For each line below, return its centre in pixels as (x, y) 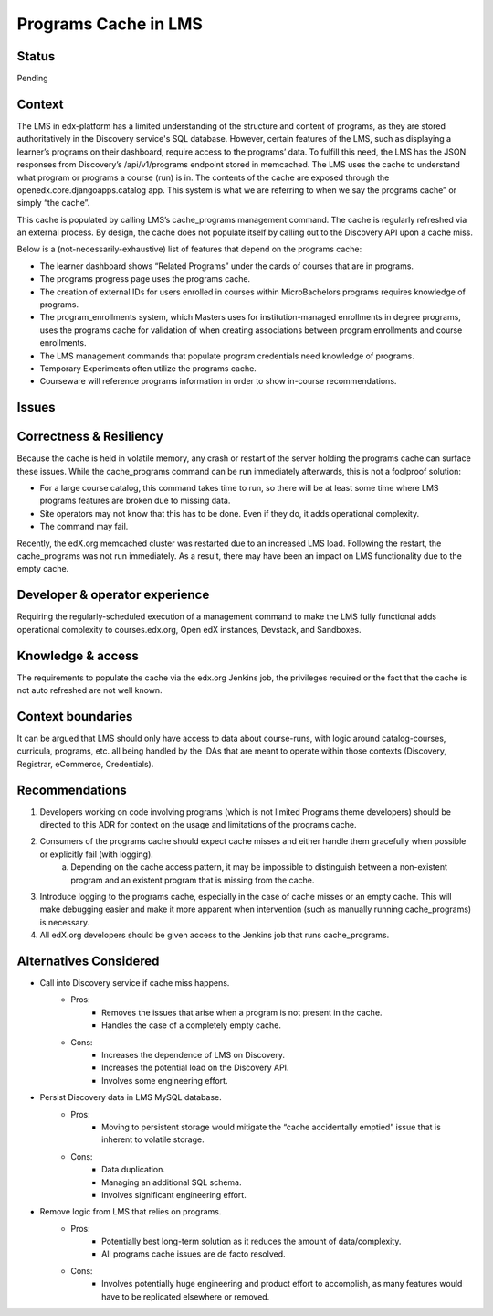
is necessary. (65, 922)
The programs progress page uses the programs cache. (145, 279)
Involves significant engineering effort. (174, 1194)
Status (36, 56)
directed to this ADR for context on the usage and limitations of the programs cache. (198, 825)
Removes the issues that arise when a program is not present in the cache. (242, 1012)
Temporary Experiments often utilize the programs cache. (148, 369)
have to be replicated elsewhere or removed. (186, 1296)
